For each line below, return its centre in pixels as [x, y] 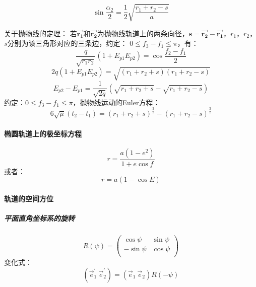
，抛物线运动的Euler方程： [116, 102]
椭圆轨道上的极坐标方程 [43, 133]
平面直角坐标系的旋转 [39, 218]
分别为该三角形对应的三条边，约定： [67, 43]
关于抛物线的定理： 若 [41, 33]
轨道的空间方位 [29, 198]
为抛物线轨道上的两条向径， [143, 33]
